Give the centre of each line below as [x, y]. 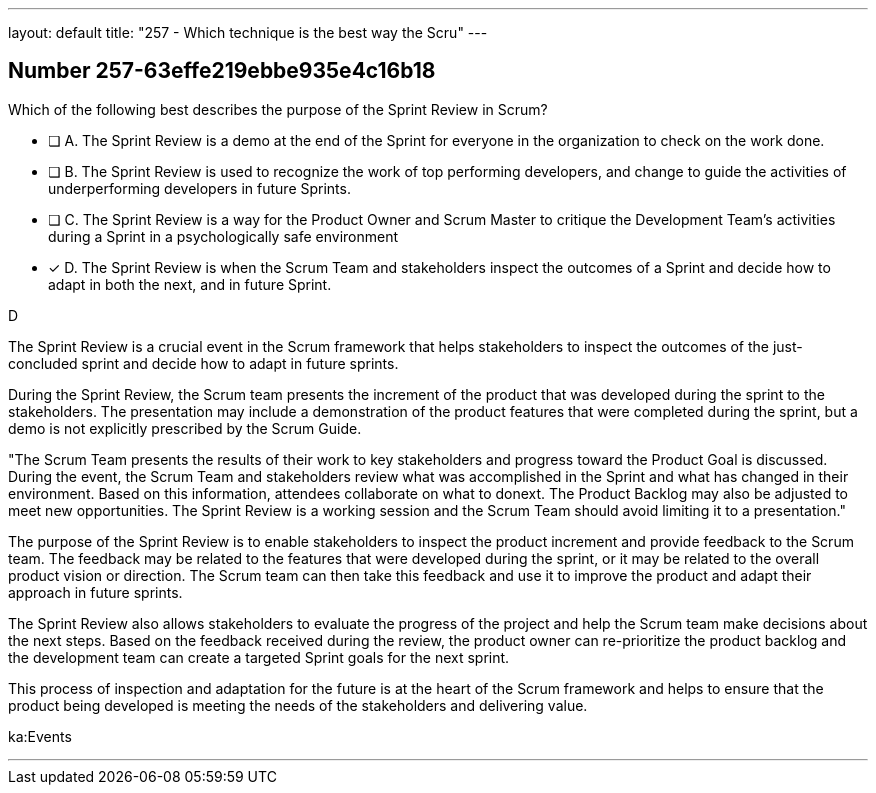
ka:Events [40, 736]
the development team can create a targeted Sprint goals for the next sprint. [259, 657]
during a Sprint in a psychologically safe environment [223, 236]
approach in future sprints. [95, 592]
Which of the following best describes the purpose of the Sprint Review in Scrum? [278, 109]
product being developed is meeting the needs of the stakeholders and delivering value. [298, 705]
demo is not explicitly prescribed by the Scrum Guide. [185, 428]
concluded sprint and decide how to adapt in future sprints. [203, 363]
